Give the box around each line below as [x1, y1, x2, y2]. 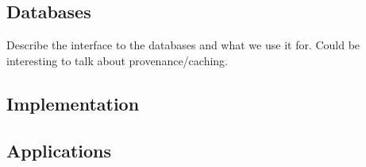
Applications [6, 138, 112, 162]
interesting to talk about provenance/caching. [6, 52, 229, 68]
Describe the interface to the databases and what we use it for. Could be [6, 37, 360, 53]
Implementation [6, 91, 140, 115]
